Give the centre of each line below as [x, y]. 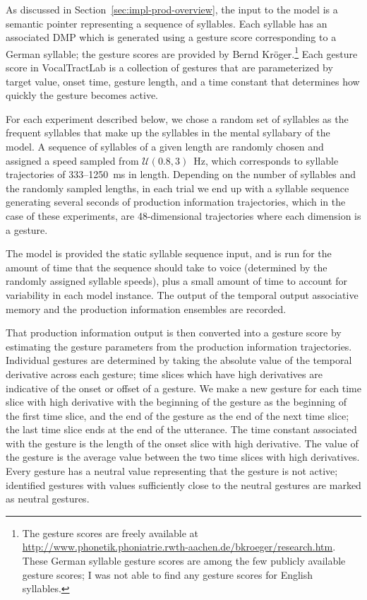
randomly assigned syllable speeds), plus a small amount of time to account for [176, 281]
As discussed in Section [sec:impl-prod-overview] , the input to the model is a [172, 9]
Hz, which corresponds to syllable [266, 160]
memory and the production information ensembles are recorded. [146, 308]
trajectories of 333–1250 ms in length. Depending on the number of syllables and [181, 174]
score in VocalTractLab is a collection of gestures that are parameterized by [169, 67]
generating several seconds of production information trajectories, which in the [176, 202]
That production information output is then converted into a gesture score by [174, 333]
